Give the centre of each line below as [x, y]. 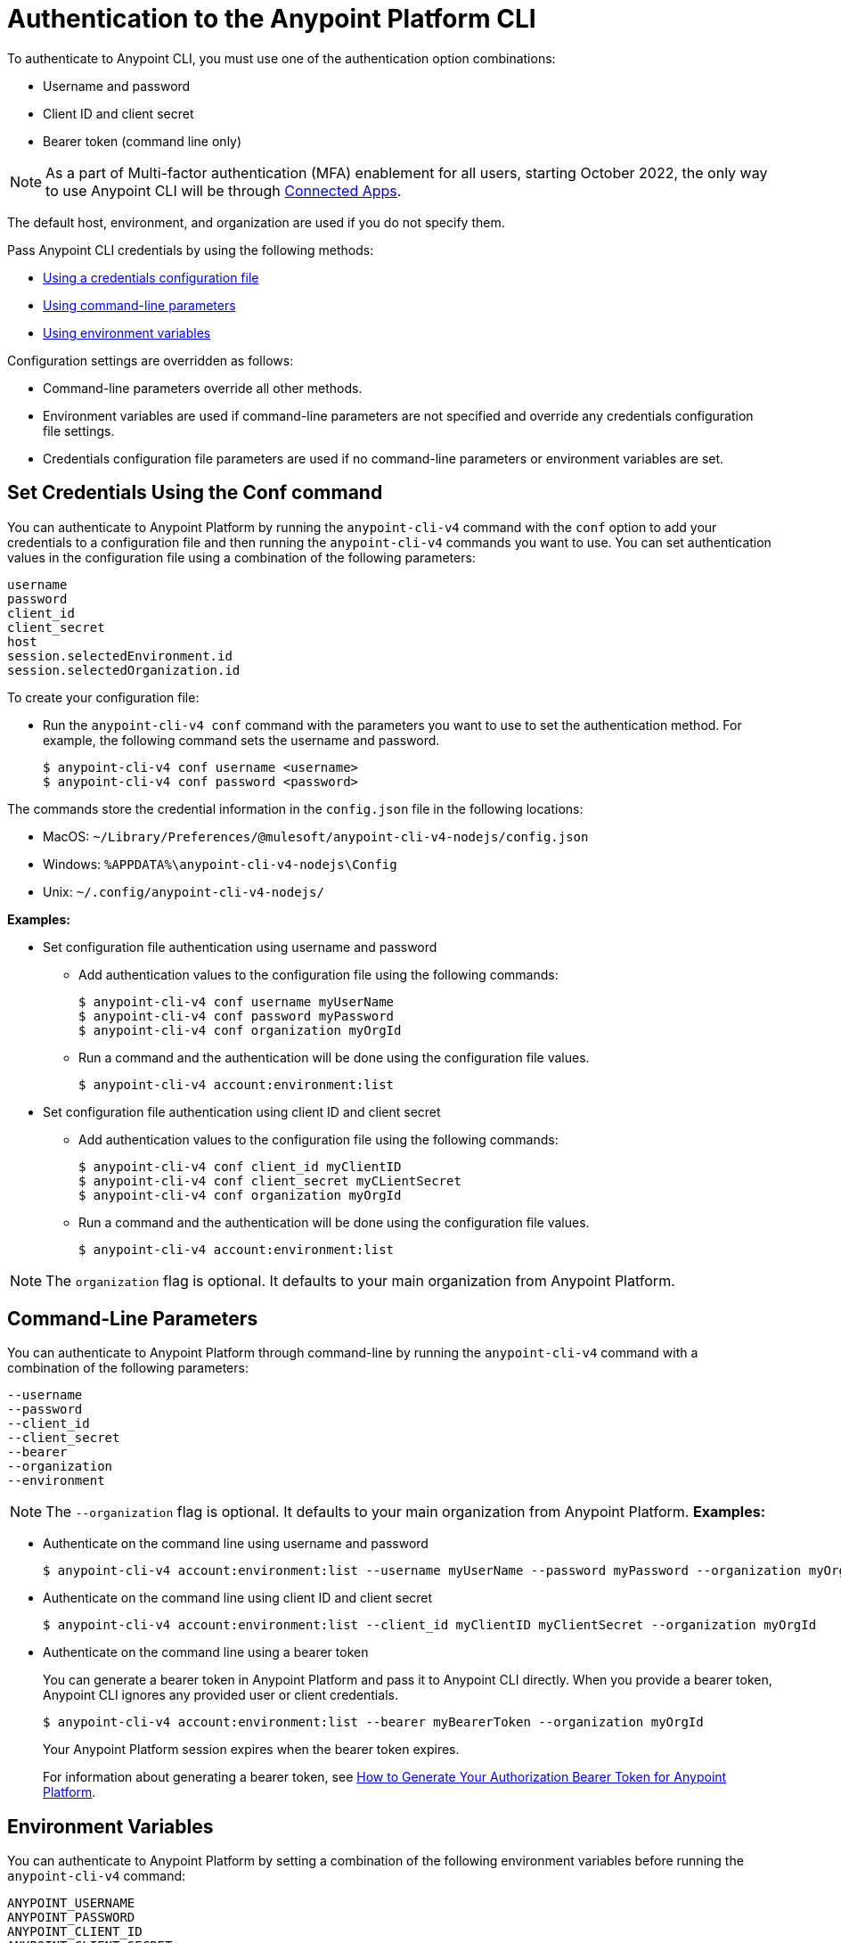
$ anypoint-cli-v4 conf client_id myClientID [240, 1166]
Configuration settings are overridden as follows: [151, 360]
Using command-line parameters [139, 305]
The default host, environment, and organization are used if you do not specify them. [256, 222]
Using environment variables [127, 332]
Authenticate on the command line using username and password [236, 1544]
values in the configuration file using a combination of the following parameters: [241, 557]
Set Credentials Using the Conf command [195, 493]
